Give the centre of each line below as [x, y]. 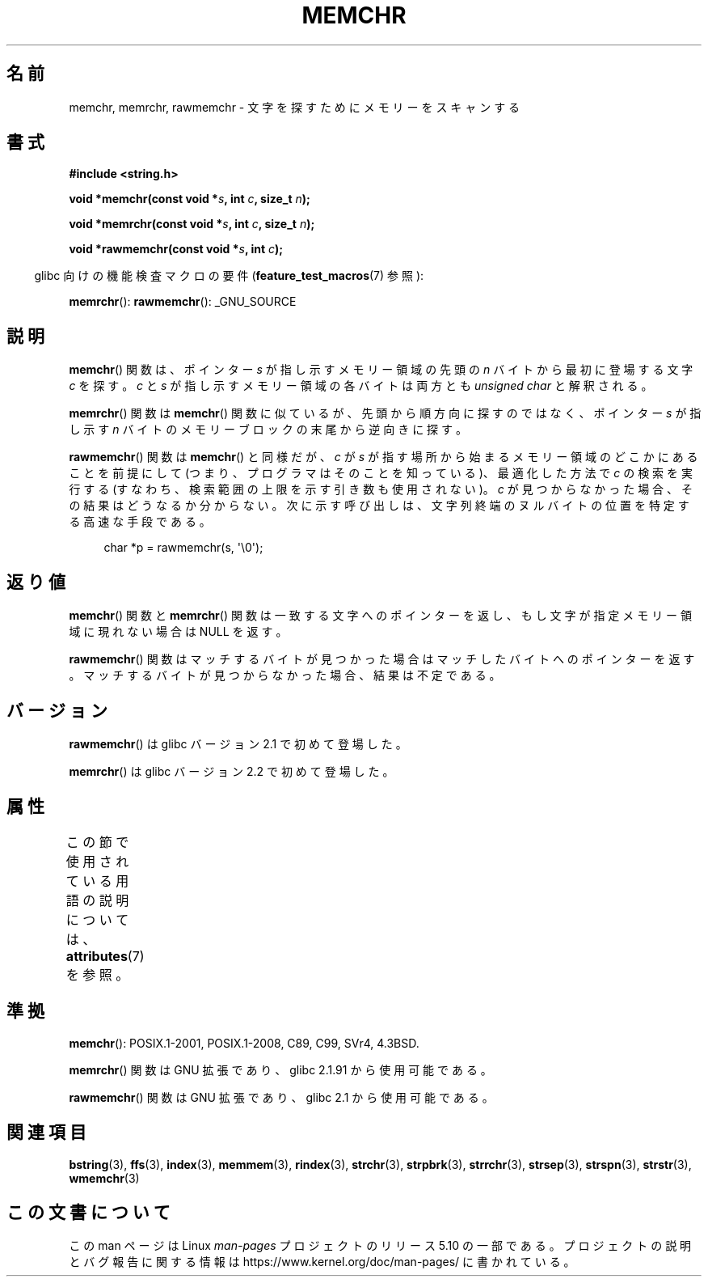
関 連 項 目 [46, 1133]
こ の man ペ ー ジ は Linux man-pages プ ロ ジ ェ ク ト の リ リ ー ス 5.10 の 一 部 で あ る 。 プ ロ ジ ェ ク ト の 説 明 [380, 1246]
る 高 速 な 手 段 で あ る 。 [140, 522]
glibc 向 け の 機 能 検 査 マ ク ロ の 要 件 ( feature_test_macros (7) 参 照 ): [229, 276]
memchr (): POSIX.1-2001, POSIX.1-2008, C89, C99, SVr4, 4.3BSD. [244, 1043]
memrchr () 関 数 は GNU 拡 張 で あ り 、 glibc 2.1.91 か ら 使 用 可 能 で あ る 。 [280, 1069]
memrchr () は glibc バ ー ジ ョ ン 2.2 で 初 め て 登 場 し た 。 [232, 771]
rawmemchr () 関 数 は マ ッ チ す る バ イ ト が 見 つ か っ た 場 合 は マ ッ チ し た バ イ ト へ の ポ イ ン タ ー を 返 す [382, 659]
